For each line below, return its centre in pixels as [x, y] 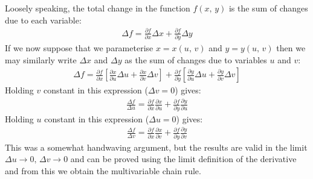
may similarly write [41, 59]
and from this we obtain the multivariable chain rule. [103, 170]
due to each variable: [43, 20]
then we [291, 48]
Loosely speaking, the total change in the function [98, 8]
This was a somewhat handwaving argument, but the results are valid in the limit [156, 147]
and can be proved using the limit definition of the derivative [183, 159]
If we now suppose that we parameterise [79, 48]
